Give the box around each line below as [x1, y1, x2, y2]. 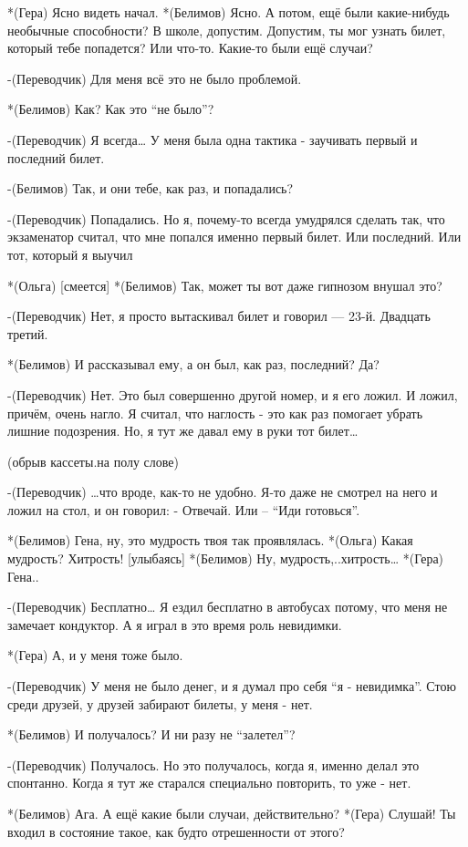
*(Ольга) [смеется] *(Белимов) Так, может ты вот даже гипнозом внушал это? [7, 275, 442, 294]
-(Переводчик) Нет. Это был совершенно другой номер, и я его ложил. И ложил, [7, 385, 458, 404]
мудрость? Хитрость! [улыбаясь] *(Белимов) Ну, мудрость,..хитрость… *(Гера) [7, 549, 444, 568]
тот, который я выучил [7, 244, 133, 263]
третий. [7, 324, 48, 343]
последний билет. [7, 148, 105, 167]
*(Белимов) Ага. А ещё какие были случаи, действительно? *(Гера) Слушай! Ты [7, 804, 456, 822]
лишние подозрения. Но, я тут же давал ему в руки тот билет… [7, 421, 359, 440]
